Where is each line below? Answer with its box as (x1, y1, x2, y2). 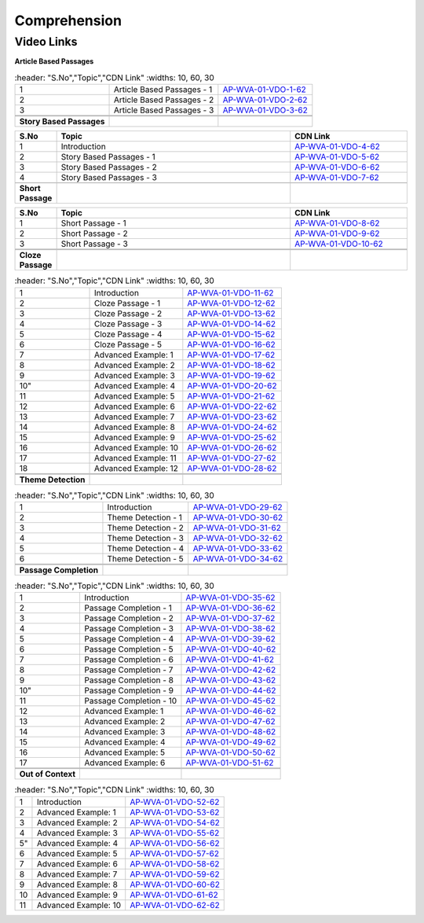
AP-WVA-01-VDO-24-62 (187, 421, 277, 432)
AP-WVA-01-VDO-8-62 (294, 218, 380, 229)
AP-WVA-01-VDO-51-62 (185, 757, 274, 768)
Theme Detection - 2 (107, 522, 185, 533)
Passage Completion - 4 (84, 634, 174, 645)
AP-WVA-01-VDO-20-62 (187, 380, 277, 391)
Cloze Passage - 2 (94, 307, 163, 318)
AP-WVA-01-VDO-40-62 (185, 644, 276, 655)
